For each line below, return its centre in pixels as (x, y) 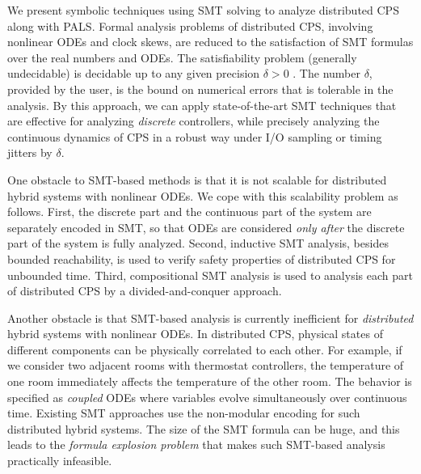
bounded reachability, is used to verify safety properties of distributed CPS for (202, 258)
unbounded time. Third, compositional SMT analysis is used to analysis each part (210, 275)
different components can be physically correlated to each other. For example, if (205, 349)
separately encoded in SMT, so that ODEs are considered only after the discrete (206, 227)
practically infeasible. (60, 461)
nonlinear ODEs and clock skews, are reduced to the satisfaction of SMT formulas (210, 42)
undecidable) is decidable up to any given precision (134, 73)
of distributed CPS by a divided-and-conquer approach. (145, 291)
